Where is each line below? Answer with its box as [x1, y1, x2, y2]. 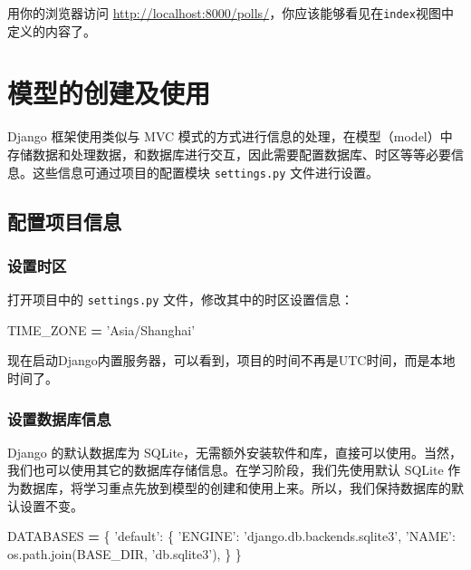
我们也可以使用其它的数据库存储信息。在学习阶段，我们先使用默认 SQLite [7, 460, 444, 479]
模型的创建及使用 [7, 74, 211, 111]
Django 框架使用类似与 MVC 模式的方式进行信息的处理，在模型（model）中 [7, 127, 453, 146]
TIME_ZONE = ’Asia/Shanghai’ [7, 320, 196, 339]
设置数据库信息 [7, 407, 111, 430]
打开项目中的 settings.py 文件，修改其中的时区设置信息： [7, 290, 354, 309]
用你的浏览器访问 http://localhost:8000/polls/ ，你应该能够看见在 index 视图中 [7, 4, 454, 22]
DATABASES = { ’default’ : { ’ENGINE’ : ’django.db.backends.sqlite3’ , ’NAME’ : [7, 527, 456, 546]
